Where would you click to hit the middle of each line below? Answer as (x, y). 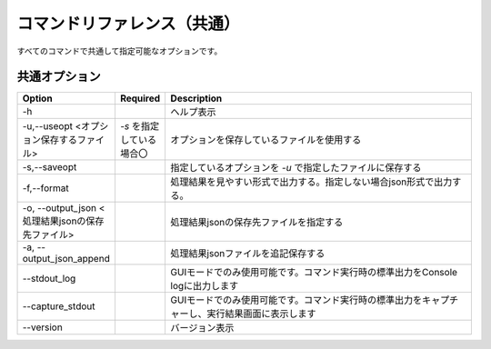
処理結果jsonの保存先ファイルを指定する (257, 223)
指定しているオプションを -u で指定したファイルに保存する (296, 168)
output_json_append (66, 259)
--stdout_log (49, 279)
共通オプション (59, 77)
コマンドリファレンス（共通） (128, 24)
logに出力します (205, 286)
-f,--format (45, 188)
